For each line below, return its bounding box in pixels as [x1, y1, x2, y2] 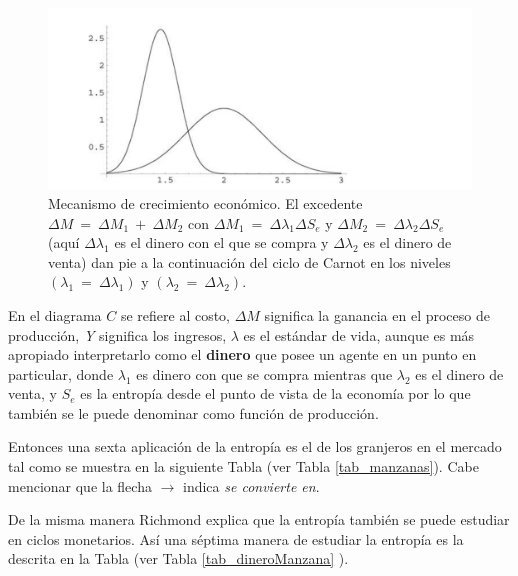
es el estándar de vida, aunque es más [243, 324, 475, 345]
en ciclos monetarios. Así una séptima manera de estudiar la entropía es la [8, 528, 464, 549]
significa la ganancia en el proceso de [264, 304, 490, 325]
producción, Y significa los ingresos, [8, 324, 227, 345]
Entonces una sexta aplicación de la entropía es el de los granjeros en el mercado [8, 436, 502, 457]
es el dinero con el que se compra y [114, 232, 329, 253]
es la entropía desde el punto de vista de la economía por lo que [80, 383, 471, 404]
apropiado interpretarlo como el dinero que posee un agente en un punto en [8, 344, 477, 365]
